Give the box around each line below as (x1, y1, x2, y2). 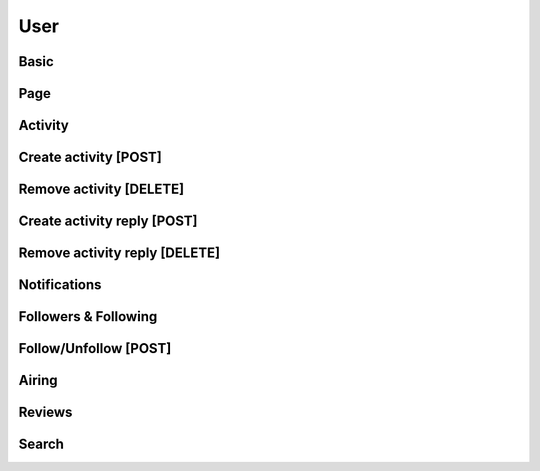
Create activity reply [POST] (18, 213, 198, 230)
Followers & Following (18, 308, 158, 325)
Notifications (18, 276, 102, 294)
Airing (18, 372, 59, 389)
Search (18, 436, 65, 453)
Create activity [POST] (18, 149, 162, 166)
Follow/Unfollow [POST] (18, 340, 172, 357)
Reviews (18, 404, 73, 421)
